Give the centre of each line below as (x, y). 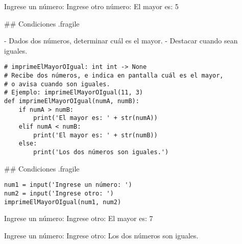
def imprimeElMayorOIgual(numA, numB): (72, 101)
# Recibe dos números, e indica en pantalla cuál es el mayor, (114, 76)
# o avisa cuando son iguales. (57, 84)
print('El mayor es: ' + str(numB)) (95, 135)
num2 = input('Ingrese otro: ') (59, 193)
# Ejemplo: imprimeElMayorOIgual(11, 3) (74, 93)
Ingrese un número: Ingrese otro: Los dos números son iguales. (101, 235)
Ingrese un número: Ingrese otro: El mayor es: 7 (79, 218)
